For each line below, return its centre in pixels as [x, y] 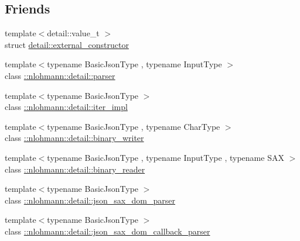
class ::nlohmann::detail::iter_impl [66, 107]
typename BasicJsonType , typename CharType [134, 126]
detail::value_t [73, 33]
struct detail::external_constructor [67, 44]
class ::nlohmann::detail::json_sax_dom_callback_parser [108, 231]
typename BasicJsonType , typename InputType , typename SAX [166, 157]
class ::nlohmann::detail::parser [60, 75]
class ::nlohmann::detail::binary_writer [74, 138]
